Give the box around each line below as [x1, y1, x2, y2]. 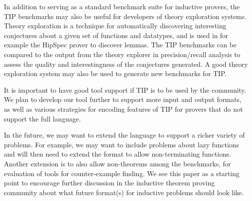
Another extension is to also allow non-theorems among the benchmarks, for [4, 158, 231, 168]
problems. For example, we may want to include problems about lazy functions [4, 139, 239, 149]
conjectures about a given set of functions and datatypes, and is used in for [4, 30, 229, 40]
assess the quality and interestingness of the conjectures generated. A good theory [4, 59, 248, 69]
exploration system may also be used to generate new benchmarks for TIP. [4, 68, 227, 79]
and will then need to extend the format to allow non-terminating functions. [4, 149, 231, 159]
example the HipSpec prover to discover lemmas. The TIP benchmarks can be [4, 40, 237, 50]
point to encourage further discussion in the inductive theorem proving [4, 178, 215, 188]
